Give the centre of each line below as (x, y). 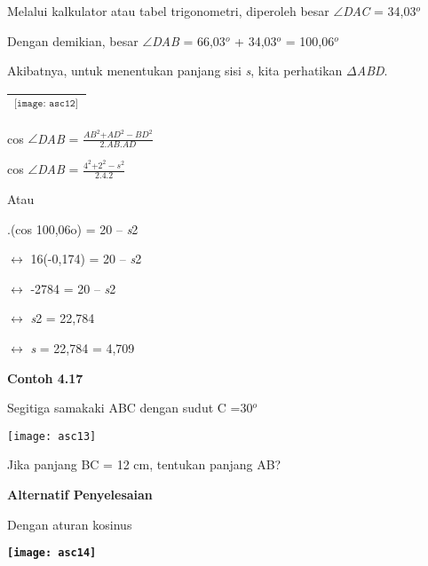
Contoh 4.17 (45, 377)
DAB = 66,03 (189, 40)
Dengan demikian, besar (73, 40)
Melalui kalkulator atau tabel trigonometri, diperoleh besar (168, 11)
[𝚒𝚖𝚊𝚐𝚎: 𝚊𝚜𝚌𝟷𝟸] (46, 103)
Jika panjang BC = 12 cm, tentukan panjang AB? (144, 464)
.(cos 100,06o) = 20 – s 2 (73, 228)
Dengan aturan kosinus (70, 524)
